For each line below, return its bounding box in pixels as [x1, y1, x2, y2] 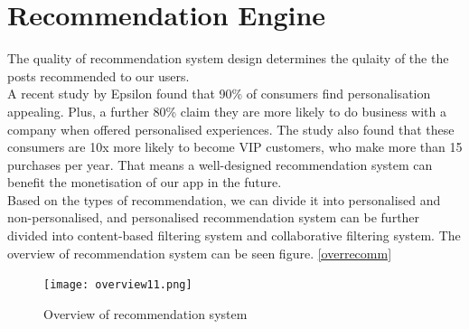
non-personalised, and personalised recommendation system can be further [7, 208, 420, 227]
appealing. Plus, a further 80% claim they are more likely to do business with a [7, 101, 446, 120]
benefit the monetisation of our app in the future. [7, 173, 282, 192]
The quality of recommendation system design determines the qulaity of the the [7, 49, 449, 68]
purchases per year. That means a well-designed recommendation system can [7, 155, 433, 174]
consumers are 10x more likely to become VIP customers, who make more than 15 [7, 137, 463, 156]
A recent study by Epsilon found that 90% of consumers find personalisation [7, 84, 431, 103]
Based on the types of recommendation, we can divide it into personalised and [7, 190, 441, 209]
